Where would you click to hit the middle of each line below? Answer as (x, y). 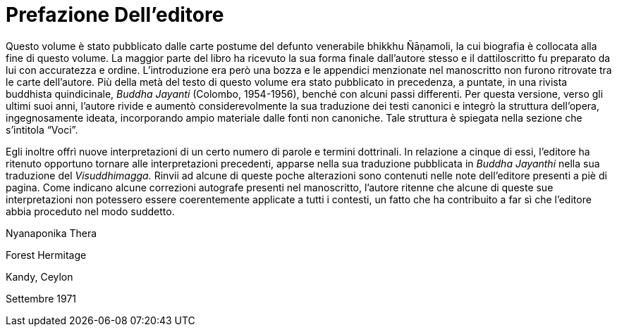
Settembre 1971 (41, 298)
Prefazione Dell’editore (115, 15)
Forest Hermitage (46, 255)
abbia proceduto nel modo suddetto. (90, 211)
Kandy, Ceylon (39, 276)
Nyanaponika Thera (51, 233)
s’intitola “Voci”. (42, 129)
